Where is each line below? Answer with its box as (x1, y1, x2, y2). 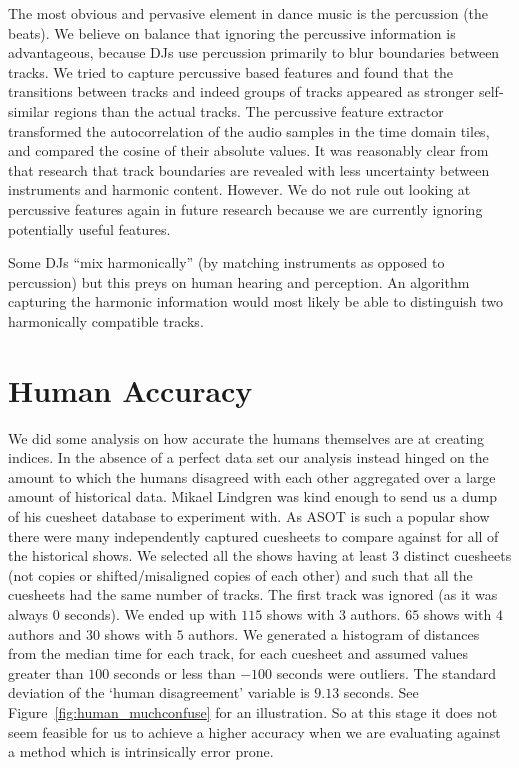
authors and (8, 623, 82, 644)
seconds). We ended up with (64, 603, 237, 624)
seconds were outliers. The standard (276, 662, 497, 683)
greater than (8, 662, 84, 683)
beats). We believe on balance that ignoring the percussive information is (8, 22, 456, 43)
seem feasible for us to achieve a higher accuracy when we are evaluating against (8, 721, 501, 742)
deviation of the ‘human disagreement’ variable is (8, 682, 310, 703)
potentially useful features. (8, 218, 171, 239)
